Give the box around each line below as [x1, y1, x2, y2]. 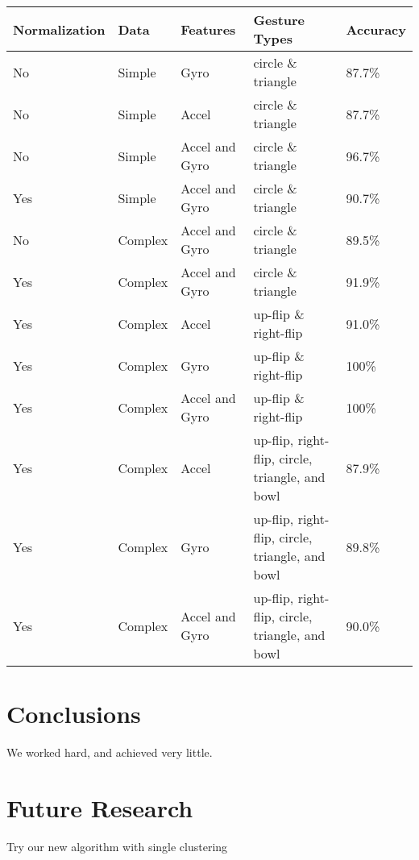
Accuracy [346, 19, 406, 39]
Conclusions [6, 697, 141, 730]
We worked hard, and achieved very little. [6, 744, 213, 761]
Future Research [6, 791, 193, 824]
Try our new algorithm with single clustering [6, 837, 228, 854]
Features [180, 19, 236, 39]
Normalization [13, 19, 106, 39]
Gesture [253, 10, 305, 29]
